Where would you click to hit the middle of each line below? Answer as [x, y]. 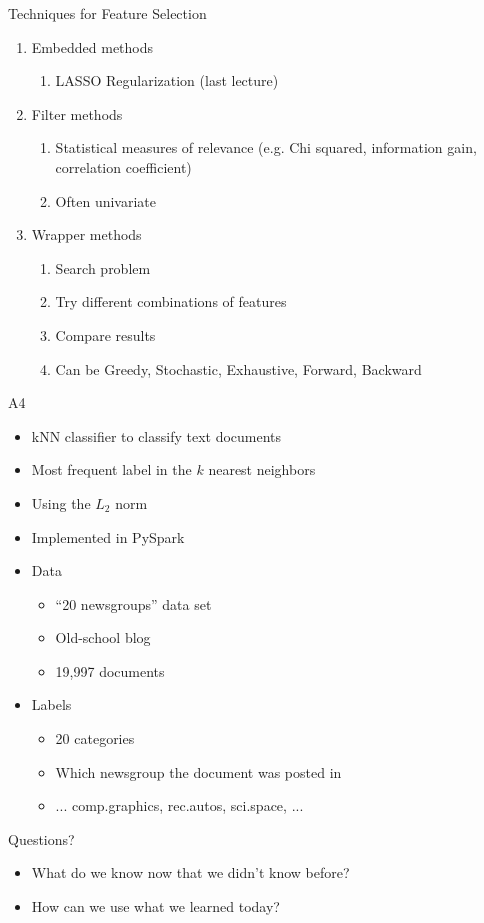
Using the [61, 502]
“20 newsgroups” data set [133, 603]
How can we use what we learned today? [155, 906]
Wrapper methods [86, 234]
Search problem [103, 267]
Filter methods [77, 113]
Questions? [41, 838]
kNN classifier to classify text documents [156, 435]
